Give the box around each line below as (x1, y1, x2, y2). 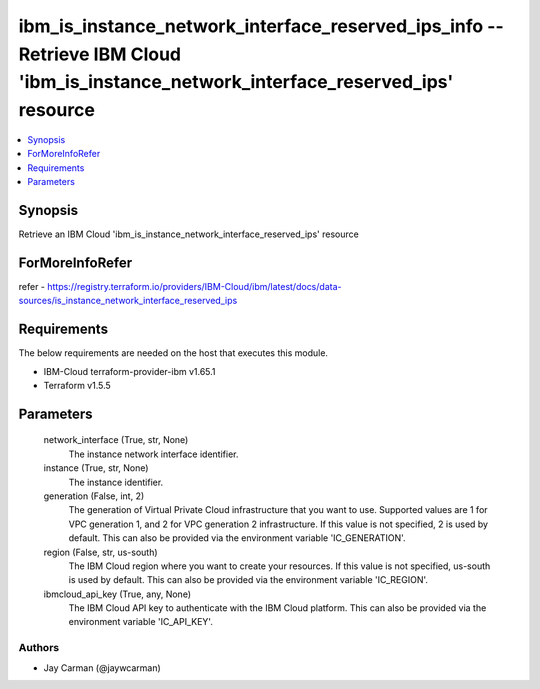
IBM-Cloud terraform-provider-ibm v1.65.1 (43, 365, 216, 377)
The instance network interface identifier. (68, 448, 239, 460)
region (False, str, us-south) (43, 546, 159, 558)
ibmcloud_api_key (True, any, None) (43, 588, 192, 600)
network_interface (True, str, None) (43, 434, 189, 446)
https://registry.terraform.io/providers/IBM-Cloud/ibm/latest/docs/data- (46, 280, 342, 292)
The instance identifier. (68, 476, 164, 488)
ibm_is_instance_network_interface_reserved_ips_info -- (18, 15, 504, 37)
